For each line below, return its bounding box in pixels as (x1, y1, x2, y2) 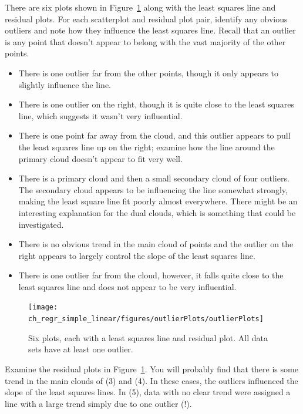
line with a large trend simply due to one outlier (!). (5, 397, 192, 409)
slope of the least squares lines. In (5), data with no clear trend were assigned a (5, 386, 291, 398)
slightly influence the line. (18, 78, 112, 90)
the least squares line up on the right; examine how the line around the (18, 140, 275, 153)
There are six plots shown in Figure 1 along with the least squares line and (5, 1, 276, 13)
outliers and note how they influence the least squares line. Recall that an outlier (5, 24, 296, 36)
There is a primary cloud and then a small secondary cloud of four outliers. (18, 172, 289, 184)
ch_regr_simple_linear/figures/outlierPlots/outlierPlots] (28, 315, 264, 324)
